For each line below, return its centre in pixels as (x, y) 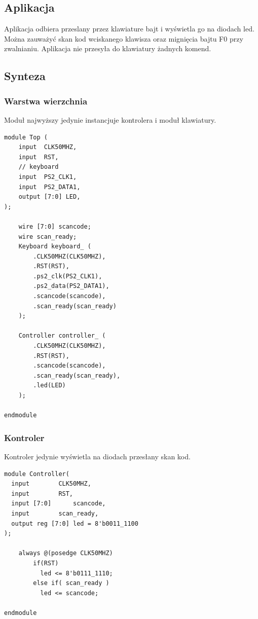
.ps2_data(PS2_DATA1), (71, 286)
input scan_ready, (55, 513)
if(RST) (46, 563)
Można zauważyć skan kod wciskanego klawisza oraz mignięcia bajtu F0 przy (124, 38)
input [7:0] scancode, (59, 504)
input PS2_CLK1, (48, 177)
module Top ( (26, 137)
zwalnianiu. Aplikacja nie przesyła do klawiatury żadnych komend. (108, 48)
